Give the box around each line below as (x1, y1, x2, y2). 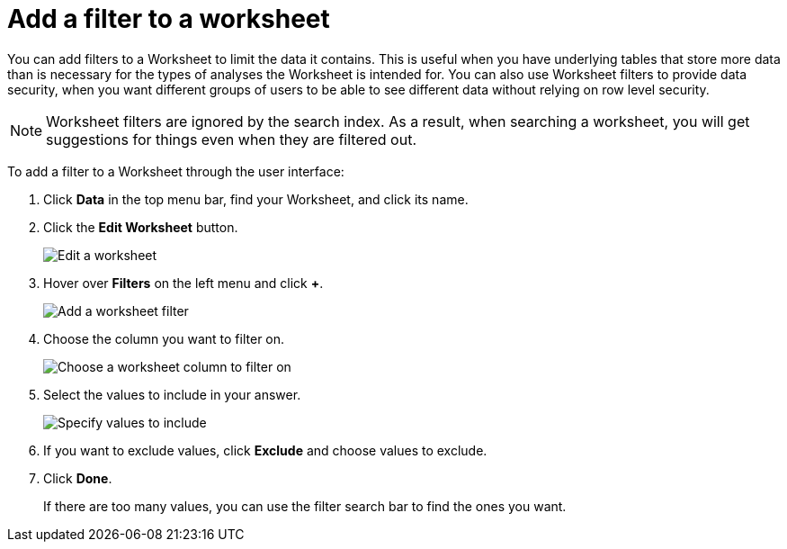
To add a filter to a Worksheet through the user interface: (7, 163, 344, 179)
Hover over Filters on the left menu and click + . (43, 274, 324, 291)
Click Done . (43, 470, 112, 486)
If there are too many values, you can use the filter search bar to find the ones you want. (43, 498, 567, 514)
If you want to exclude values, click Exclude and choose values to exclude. (43, 442, 487, 458)
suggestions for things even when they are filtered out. (46, 130, 416, 148)
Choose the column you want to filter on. (43, 330, 285, 346)
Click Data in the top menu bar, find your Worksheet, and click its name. (43, 191, 469, 207)
